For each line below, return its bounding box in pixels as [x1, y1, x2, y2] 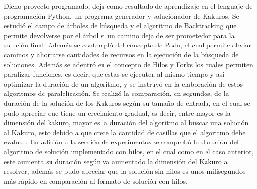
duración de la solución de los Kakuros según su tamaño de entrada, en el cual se [4, 97, 250, 108]
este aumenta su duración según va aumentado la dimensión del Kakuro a [4, 156, 228, 166]
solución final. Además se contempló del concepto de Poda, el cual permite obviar [4, 40, 252, 50]
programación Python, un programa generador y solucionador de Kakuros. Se [4, 10, 239, 21]
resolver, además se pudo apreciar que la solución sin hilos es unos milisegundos [4, 166, 246, 176]
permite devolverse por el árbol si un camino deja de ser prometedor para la [4, 30, 235, 40]
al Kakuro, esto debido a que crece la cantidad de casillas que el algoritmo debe [4, 127, 246, 137]
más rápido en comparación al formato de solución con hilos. [4, 175, 188, 186]
